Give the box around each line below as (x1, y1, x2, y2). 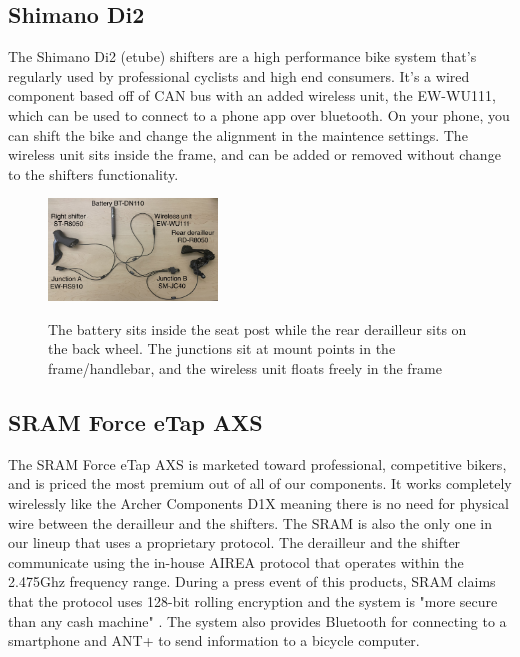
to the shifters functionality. (8, 163, 179, 184)
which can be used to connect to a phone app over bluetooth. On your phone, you (8, 104, 510, 125)
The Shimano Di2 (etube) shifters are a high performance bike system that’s (8, 46, 477, 67)
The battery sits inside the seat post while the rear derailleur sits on (48, 318, 467, 339)
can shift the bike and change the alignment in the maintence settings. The (8, 124, 468, 145)
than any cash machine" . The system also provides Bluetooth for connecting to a (8, 610, 507, 631)
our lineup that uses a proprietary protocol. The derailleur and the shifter (8, 532, 461, 553)
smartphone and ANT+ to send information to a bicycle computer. (8, 630, 420, 651)
